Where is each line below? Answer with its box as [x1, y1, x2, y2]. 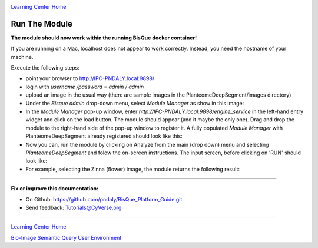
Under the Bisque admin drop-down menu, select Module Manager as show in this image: [25, 100, 244, 107]
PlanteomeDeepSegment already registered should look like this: [25, 133, 183, 140]
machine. [11, 53, 34, 60]
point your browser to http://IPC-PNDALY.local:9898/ [25, 75, 155, 82]
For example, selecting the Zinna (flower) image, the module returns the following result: [25, 166, 240, 173]
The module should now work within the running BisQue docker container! [11, 34, 197, 41]
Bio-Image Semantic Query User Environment [11, 234, 122, 241]
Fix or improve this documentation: [11, 185, 99, 192]
